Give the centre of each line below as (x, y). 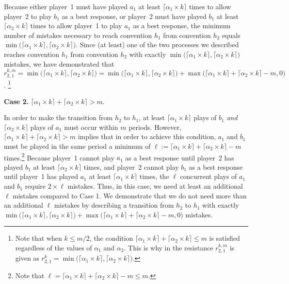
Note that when (39, 238)
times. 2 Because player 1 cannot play (59, 157)
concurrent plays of (209, 176)
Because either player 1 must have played (66, 6)
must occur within (91, 127)
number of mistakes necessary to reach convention (78, 35)
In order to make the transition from (58, 117)
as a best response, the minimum (182, 26)
